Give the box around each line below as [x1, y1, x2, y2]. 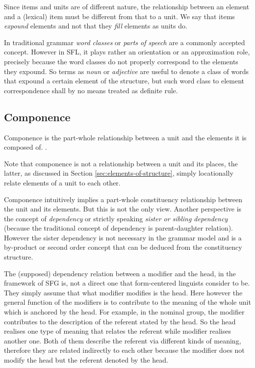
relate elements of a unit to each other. [4, 177, 121, 187]
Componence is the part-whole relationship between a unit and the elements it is [4, 132, 247, 142]
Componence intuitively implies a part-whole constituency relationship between [4, 194, 243, 204]
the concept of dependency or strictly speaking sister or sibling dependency [4, 213, 228, 223]
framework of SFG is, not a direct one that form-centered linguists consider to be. [4, 278, 250, 288]
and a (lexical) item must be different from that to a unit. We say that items [4, 11, 235, 21]
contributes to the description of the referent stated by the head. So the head [4, 316, 236, 326]
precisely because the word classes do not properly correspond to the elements [4, 56, 238, 66]
